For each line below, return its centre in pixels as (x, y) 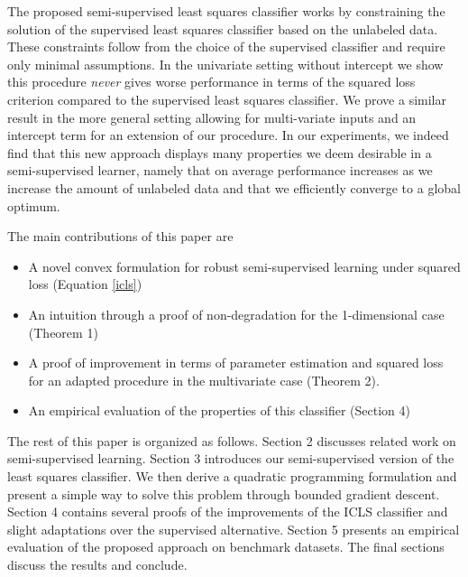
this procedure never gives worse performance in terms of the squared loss (211, 82)
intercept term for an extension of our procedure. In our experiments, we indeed (228, 135)
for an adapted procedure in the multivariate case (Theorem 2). (204, 380)
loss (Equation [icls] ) (85, 284)
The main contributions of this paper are (120, 236)
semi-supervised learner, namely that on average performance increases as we (220, 170)
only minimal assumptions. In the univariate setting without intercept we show (225, 64)
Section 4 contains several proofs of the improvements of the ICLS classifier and (228, 512)
